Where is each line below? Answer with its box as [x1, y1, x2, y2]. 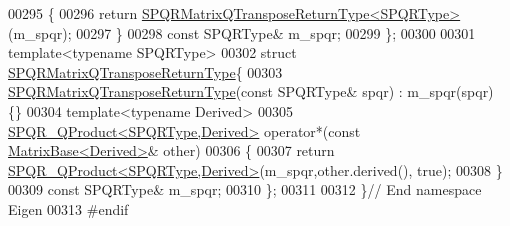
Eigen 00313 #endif [8, 198, 129, 219]
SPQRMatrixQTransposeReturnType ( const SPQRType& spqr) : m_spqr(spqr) [8, 81, 494, 102]
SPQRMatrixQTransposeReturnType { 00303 [8, 61, 283, 82]
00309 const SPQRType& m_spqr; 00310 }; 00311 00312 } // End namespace [8, 179, 482, 200]
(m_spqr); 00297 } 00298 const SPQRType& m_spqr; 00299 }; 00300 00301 [8, 22, 476, 43]
